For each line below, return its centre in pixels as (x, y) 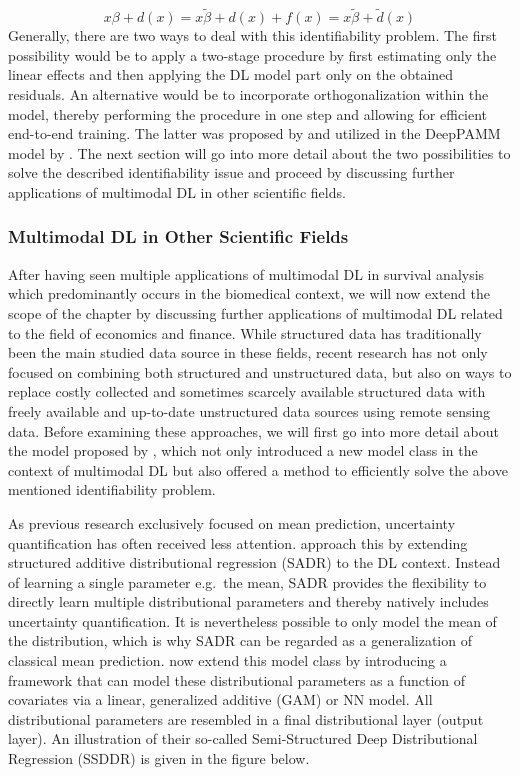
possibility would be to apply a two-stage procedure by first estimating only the (252, 54)
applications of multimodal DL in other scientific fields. (177, 191)
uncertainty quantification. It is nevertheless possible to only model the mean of (252, 620)
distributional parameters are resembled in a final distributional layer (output (246, 718)
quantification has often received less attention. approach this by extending (238, 542)
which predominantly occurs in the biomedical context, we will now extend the (249, 293)
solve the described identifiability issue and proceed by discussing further (231, 172)
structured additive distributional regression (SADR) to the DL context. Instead (254, 562)
